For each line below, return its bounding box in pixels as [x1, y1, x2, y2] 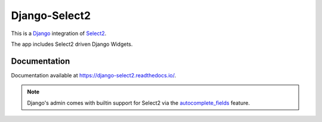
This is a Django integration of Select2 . [11, 30, 107, 37]
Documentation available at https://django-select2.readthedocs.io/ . [11, 71, 176, 79]
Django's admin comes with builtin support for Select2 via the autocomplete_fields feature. [27, 99, 250, 107]
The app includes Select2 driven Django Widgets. [11, 40, 133, 48]
